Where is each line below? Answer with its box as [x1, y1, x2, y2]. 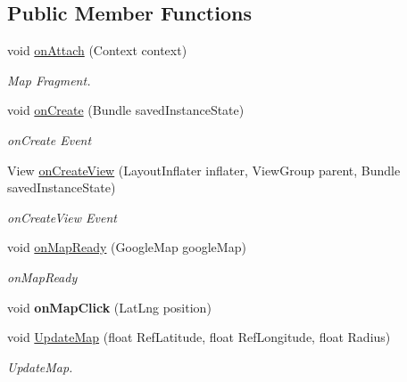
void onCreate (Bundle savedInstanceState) [7, 101, 245, 119]
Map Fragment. [7, 70, 91, 89]
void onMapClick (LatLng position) [7, 297, 212, 316]
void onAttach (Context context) [7, 41, 187, 60]
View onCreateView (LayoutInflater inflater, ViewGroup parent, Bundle [7, 160, 401, 179]
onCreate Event [7, 130, 92, 149]
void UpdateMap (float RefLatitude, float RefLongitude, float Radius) [7, 328, 391, 346]
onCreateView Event [7, 207, 117, 226]
